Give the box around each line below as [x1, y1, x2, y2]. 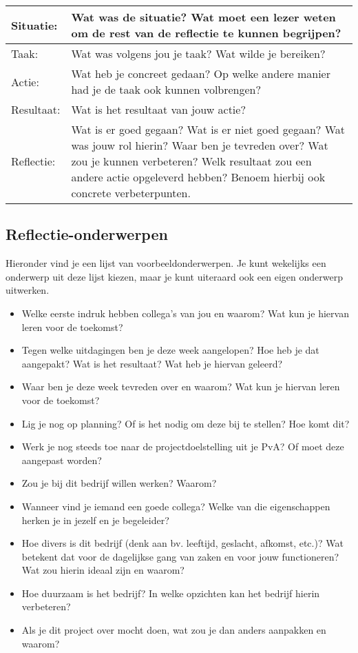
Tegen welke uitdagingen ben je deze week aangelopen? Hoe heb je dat [21, 343, 319, 357]
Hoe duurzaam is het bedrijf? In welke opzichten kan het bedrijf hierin [21, 585, 320, 600]
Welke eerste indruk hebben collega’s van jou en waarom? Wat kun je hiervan [21, 305, 349, 320]
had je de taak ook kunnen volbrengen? [71, 81, 262, 97]
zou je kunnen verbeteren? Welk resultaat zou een [71, 153, 312, 169]
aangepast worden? [21, 452, 102, 467]
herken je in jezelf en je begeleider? [21, 512, 169, 527]
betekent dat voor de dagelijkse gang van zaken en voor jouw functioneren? [21, 549, 339, 563]
